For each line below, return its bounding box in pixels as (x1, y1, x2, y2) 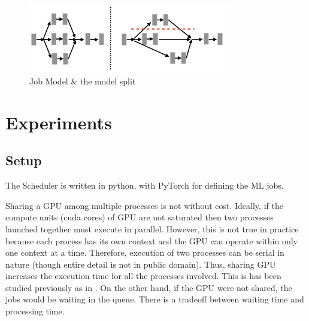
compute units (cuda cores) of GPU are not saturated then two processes (5, 211, 274, 223)
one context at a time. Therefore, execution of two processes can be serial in (5, 246, 284, 259)
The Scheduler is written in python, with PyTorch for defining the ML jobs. (5, 179, 284, 192)
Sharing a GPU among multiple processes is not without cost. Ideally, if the (5, 199, 283, 211)
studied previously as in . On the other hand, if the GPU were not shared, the (5, 281, 292, 293)
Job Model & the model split (29, 74, 136, 87)
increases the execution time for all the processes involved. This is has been (5, 269, 281, 282)
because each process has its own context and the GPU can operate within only (5, 234, 298, 247)
